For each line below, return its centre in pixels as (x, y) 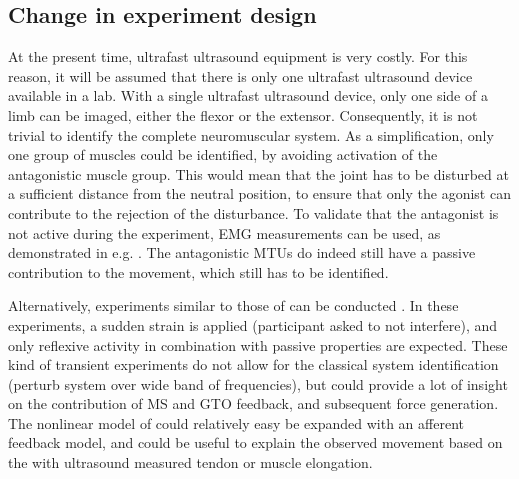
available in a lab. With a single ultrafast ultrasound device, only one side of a (248, 95)
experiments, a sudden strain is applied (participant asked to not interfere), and (253, 324)
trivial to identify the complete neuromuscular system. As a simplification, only (251, 134)
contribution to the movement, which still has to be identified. (198, 271)
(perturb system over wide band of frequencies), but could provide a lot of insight (258, 383)
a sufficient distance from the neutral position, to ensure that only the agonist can (259, 193)
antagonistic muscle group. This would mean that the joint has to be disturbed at (258, 173)
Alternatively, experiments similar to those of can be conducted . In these (233, 305)
